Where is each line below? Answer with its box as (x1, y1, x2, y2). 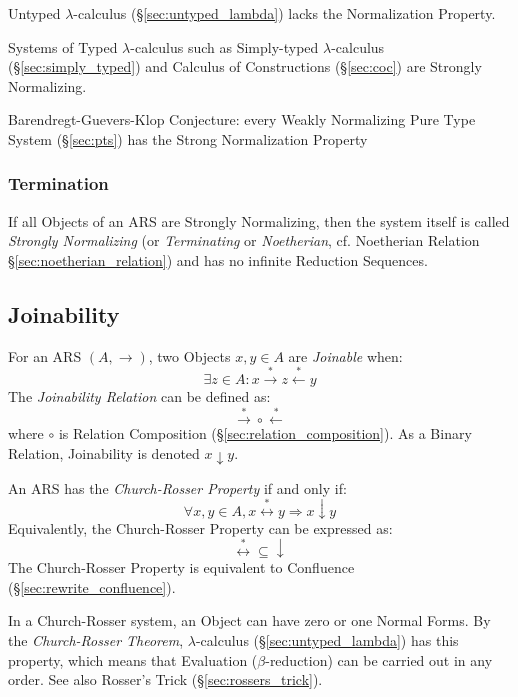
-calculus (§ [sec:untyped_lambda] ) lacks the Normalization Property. (73, 3, 496, 23)
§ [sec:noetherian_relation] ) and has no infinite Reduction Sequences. (8, 249, 428, 270)
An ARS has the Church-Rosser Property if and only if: (8, 477, 347, 498)
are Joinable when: (288, 345, 403, 366)
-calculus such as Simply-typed (130, 36, 319, 57)
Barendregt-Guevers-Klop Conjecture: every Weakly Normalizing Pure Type (8, 109, 476, 130)
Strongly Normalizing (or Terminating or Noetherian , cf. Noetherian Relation (8, 230, 480, 251)
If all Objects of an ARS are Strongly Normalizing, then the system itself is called (8, 210, 510, 231)
